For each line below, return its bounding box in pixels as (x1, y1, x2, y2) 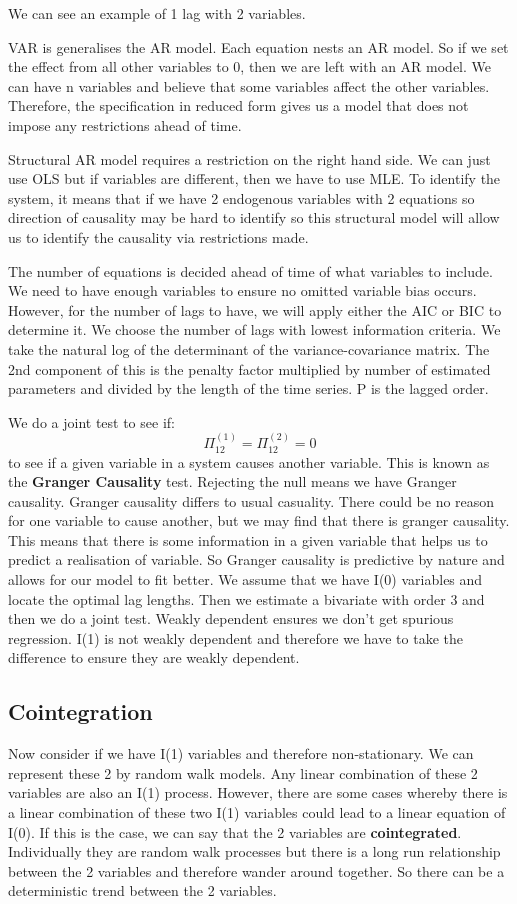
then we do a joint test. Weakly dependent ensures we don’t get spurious (8, 608, 454, 629)
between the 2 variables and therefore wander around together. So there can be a (8, 860, 505, 881)
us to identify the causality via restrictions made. (8, 226, 309, 247)
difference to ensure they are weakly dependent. (8, 647, 300, 668)
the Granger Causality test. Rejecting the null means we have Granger (8, 471, 457, 492)
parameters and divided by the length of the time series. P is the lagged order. (8, 378, 489, 399)
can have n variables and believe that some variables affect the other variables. (8, 75, 490, 96)
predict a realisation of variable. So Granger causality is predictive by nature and (8, 549, 505, 570)
